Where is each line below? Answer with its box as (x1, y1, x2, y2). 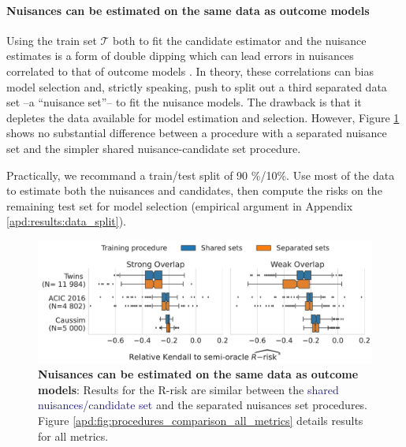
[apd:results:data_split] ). (6, 213, 126, 229)
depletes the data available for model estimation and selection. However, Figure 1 (6, 109, 400, 125)
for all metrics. (38, 427, 109, 444)
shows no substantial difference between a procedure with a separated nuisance (6, 125, 387, 141)
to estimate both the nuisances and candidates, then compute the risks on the (6, 182, 382, 199)
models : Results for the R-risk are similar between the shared (38, 381, 339, 397)
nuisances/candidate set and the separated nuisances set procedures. (38, 397, 368, 413)
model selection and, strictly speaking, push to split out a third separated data (6, 78, 387, 95)
